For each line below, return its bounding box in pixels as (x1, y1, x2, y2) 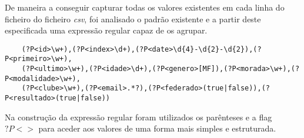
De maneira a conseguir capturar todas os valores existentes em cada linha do (5, 1, 285, 13)
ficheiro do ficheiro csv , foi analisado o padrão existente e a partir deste (5, 12, 261, 25)
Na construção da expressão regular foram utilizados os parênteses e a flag (5, 110, 272, 123)
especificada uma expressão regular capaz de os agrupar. (5, 24, 208, 36)
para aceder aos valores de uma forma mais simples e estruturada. (38, 122, 276, 134)
